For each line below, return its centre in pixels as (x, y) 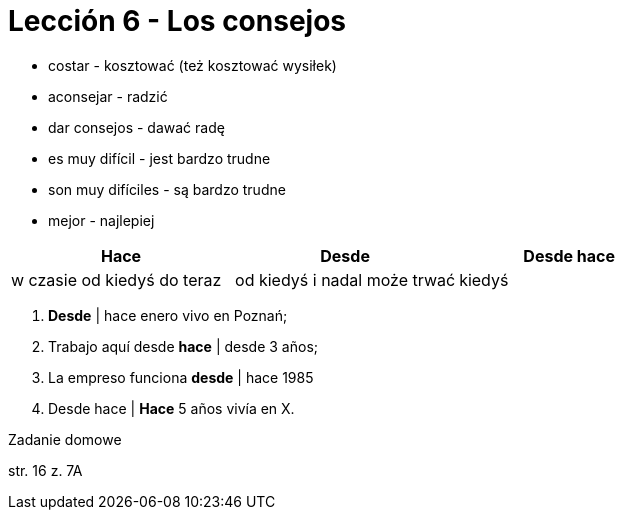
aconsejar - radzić (108, 96)
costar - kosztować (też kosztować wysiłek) (192, 65)
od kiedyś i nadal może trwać (345, 279)
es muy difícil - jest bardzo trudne (159, 158)
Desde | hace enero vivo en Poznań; (168, 315)
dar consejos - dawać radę (136, 127)
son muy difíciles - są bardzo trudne (167, 189)
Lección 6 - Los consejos (177, 21)
